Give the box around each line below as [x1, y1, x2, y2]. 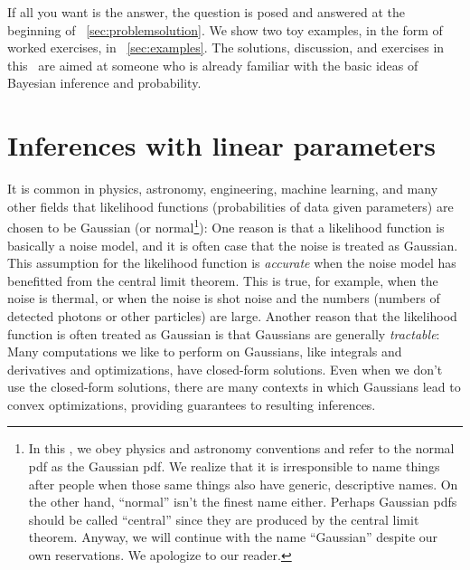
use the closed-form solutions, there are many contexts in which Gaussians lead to [7, 377, 461, 396]
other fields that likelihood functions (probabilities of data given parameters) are [7, 196, 454, 215]
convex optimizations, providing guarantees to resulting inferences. [7, 394, 376, 413]
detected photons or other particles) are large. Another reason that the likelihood [7, 306, 457, 325]
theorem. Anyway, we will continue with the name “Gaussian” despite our [28, 527, 438, 546]
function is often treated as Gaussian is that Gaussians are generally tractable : [7, 324, 440, 343]
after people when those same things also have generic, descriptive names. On [28, 474, 458, 493]
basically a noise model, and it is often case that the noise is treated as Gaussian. [7, 235, 458, 254]
